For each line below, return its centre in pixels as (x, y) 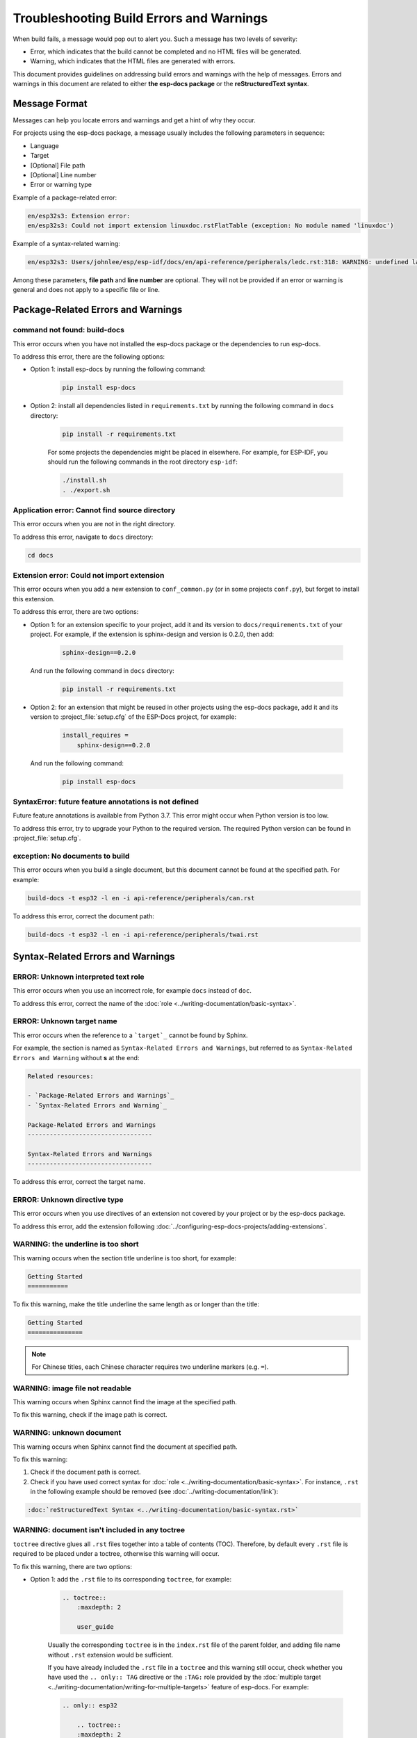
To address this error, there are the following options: (89, 357)
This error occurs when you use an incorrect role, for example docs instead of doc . (132, 991)
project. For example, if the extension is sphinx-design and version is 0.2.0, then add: (152, 634)
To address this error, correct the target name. (79, 1182)
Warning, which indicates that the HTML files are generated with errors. (133, 61)
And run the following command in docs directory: (103, 670)
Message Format (50, 103)
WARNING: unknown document (67, 1433)
